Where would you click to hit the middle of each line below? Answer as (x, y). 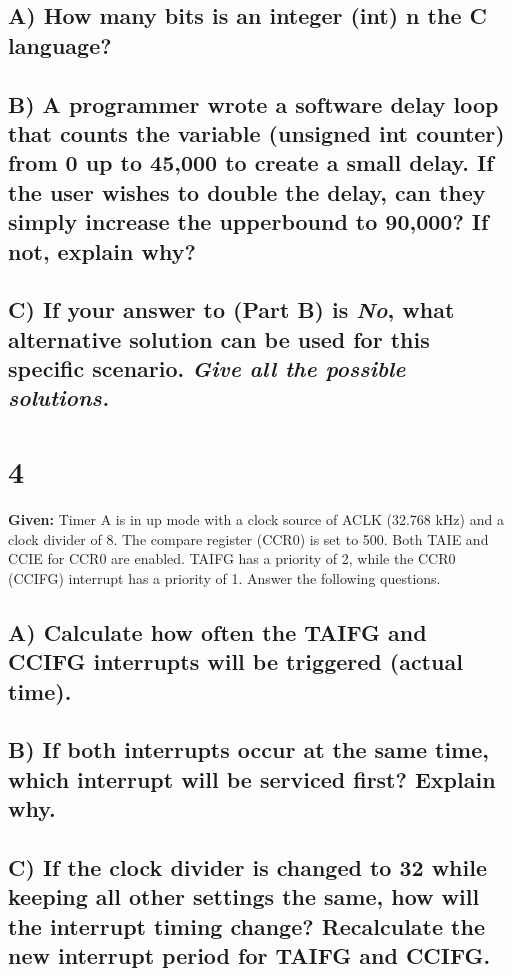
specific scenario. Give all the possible (207, 368)
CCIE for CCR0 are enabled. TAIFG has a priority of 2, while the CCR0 (232, 558)
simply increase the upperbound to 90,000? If (248, 221)
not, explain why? (102, 250)
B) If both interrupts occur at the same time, (248, 749)
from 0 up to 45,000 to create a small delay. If (251, 162)
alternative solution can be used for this (219, 338)
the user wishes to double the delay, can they (247, 191)
